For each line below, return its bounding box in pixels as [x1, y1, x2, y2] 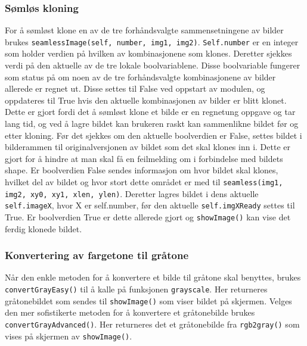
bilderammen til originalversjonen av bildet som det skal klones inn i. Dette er [5, 141, 290, 153]
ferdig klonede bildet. [5, 222, 82, 235]
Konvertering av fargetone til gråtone [5, 248, 189, 263]
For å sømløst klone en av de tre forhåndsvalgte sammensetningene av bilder [5, 24, 284, 36]
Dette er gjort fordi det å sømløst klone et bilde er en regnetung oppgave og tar [5, 105, 296, 118]
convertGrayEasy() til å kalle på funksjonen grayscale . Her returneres [5, 283, 268, 295]
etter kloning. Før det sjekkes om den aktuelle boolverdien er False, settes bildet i [5, 129, 302, 141]
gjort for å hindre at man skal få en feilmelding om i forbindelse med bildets [5, 152, 283, 164]
